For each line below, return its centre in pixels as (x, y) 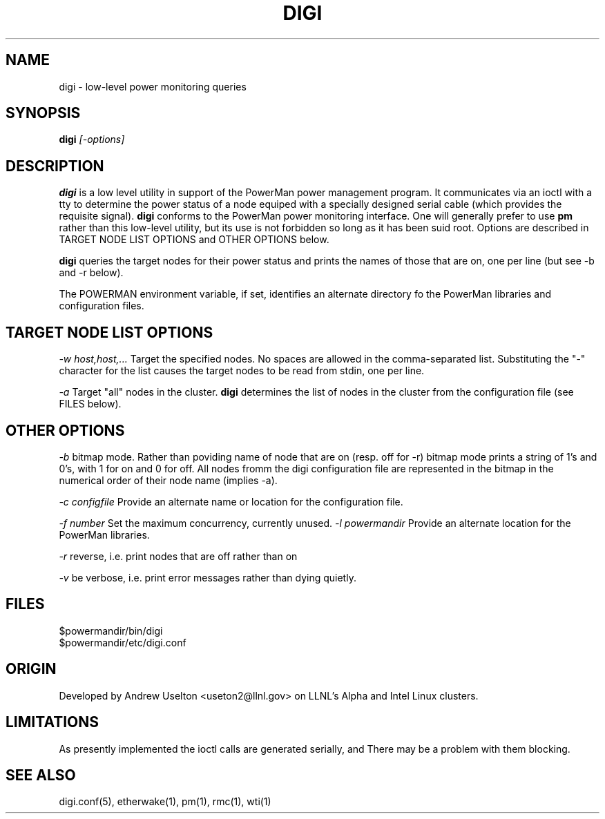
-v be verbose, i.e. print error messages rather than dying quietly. (208, 577)
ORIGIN (31, 669)
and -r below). (91, 273)
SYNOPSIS (43, 113)
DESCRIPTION (55, 166)
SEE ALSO (41, 775)
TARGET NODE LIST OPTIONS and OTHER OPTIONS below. (194, 240)
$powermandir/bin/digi (111, 630)
